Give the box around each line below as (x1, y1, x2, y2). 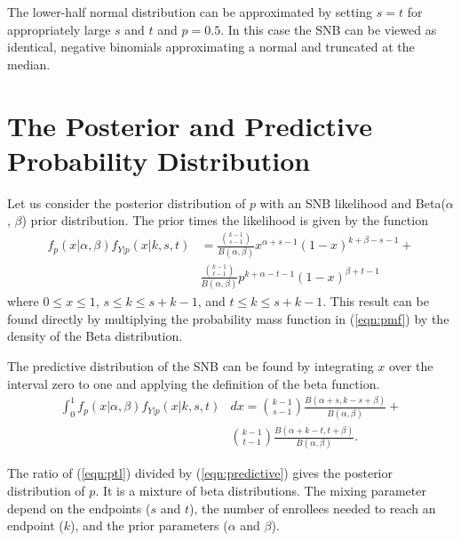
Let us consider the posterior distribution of (7, 193, 246, 212)
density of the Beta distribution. (7, 327, 183, 345)
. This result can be (322, 292, 429, 311)
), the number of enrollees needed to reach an (189, 498, 436, 517)
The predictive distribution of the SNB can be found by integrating (7, 356, 374, 375)
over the (389, 356, 433, 375)
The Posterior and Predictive (7, 107, 372, 143)
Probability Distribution (7, 141, 311, 178)
